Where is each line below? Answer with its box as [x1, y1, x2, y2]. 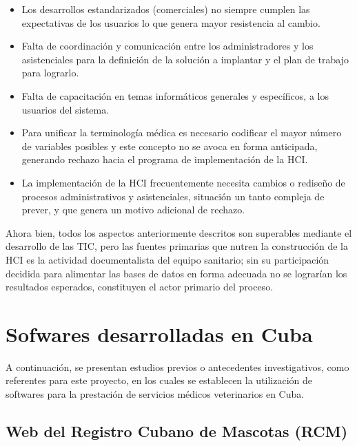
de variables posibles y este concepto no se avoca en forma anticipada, [21, 138, 318, 153]
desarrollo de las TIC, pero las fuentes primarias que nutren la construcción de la [6, 239, 348, 253]
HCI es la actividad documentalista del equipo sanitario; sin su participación [6, 252, 329, 266]
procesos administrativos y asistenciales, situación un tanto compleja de [21, 189, 325, 203]
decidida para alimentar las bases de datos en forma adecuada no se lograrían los [6, 266, 347, 280]
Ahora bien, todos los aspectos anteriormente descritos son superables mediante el [6, 225, 352, 240]
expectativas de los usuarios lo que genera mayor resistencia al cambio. [21, 15, 320, 30]
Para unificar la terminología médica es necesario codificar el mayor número [21, 125, 342, 140]
